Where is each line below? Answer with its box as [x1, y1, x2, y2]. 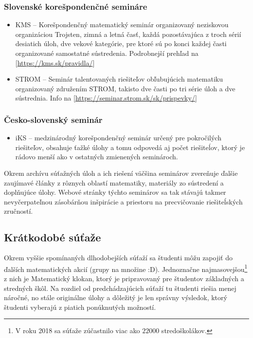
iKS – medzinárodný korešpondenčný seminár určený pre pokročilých [15, 133, 221, 143]
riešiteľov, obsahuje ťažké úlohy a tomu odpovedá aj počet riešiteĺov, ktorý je [15, 142, 245, 152]
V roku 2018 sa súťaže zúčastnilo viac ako [15, 325, 140, 336]
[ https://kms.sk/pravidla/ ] [15, 57, 95, 68]
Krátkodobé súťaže [4, 230, 101, 245]
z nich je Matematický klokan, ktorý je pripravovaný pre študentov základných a [4, 273, 244, 283]
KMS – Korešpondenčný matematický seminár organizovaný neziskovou [15, 19, 229, 30]
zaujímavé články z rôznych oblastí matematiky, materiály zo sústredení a [4, 177, 224, 187]
